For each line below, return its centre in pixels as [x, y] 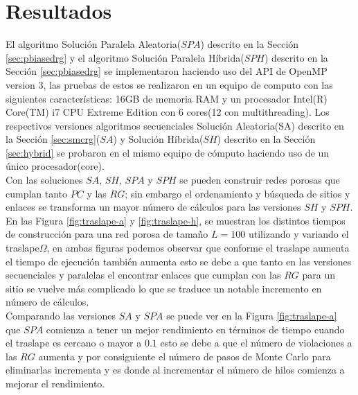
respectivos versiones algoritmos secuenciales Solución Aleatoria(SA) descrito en [175, 125]
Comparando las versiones [61, 315]
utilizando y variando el [298, 234]
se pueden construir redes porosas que [260, 180]
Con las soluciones [44, 180]
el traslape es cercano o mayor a [74, 343]
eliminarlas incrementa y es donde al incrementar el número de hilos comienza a [175, 370]
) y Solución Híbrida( [158, 139]
